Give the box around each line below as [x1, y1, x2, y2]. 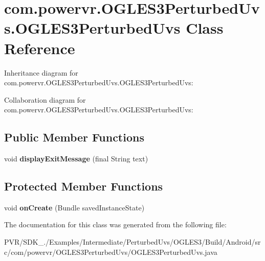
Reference [4, 37, 75, 58]
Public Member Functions [4, 129, 144, 145]
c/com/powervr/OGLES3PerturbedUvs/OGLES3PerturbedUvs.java [4, 246, 217, 257]
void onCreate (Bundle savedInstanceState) [4, 202, 145, 212]
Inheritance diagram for [4, 67, 78, 78]
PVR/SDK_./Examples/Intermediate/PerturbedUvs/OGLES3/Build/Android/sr [4, 236, 261, 247]
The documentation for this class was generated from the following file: [4, 219, 227, 230]
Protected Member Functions [4, 178, 163, 194]
